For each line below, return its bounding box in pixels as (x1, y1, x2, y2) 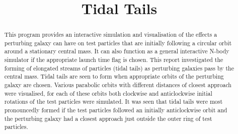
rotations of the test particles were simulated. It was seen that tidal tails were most (4, 97, 223, 106)
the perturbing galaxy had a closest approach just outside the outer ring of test (4, 114, 212, 122)
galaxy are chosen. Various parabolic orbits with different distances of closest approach (4, 81, 231, 89)
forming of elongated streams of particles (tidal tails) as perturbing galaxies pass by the (4, 63, 234, 72)
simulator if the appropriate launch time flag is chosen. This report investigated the (4, 55, 223, 64)
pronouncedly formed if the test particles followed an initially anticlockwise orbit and (4, 106, 227, 114)
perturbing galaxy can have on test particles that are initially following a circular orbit (4, 38, 232, 47)
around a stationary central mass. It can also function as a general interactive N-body (4, 47, 229, 55)
